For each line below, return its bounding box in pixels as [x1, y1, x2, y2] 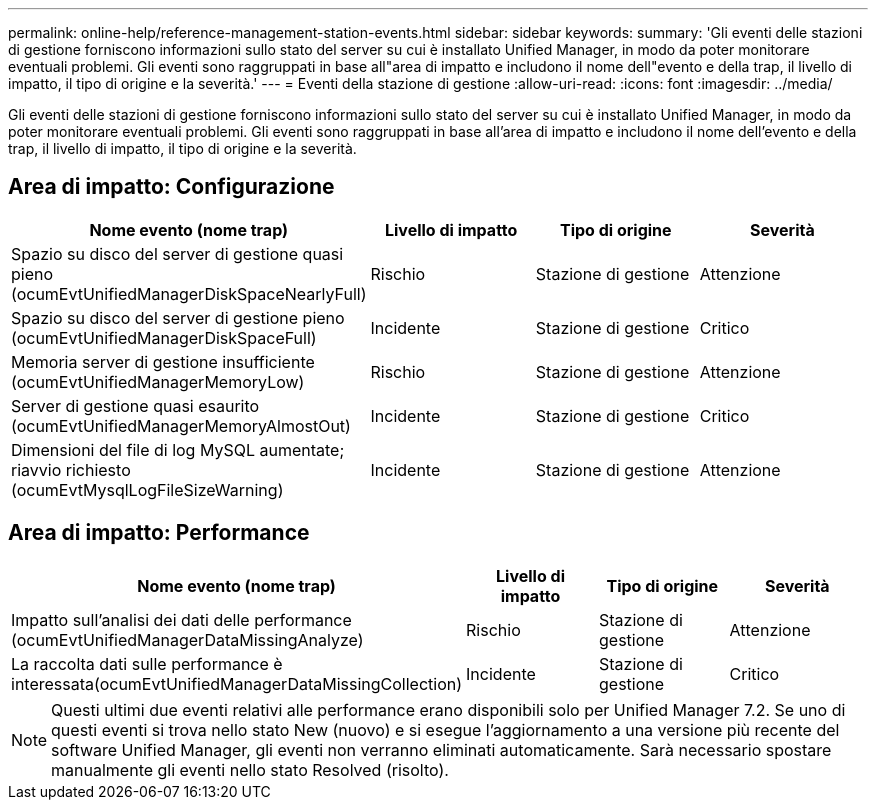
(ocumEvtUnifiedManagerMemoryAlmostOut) [11, 415, 351, 436]
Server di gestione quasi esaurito [11, 395, 260, 416]
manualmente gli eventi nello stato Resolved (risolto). [51, 759, 449, 780]
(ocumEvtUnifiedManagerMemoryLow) [11, 371, 305, 392]
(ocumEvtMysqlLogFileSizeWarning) [11, 479, 284, 500]
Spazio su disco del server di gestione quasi [11, 243, 344, 264]
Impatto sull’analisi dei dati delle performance [11, 609, 352, 630]
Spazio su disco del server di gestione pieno [11, 307, 345, 328]
